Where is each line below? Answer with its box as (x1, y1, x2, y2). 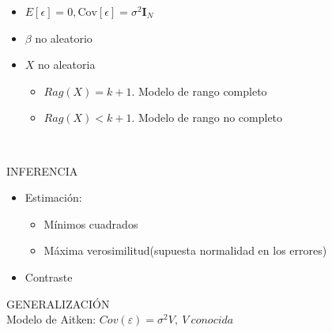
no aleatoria (38, 56, 96, 73)
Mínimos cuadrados (43, 215, 138, 232)
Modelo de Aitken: (6, 311, 96, 327)
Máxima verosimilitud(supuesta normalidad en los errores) (43, 242, 327, 259)
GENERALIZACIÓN (6, 295, 110, 312)
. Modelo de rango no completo (131, 109, 283, 126)
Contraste (25, 268, 73, 285)
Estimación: (25, 189, 82, 206)
